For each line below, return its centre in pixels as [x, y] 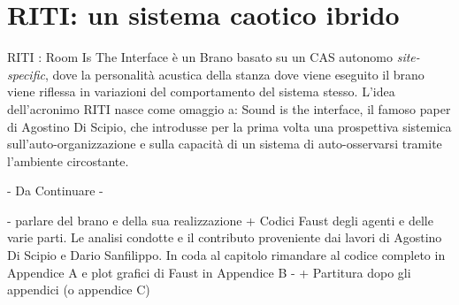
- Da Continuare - [55, 191]
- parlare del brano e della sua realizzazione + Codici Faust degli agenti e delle [220, 220]
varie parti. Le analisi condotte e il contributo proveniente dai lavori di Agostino [225, 237]
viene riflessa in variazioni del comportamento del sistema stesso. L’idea [201, 91]
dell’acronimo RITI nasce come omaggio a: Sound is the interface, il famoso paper [229, 108]
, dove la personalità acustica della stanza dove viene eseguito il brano [234, 74]
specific [26, 74]
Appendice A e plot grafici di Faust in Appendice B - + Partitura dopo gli [209, 272]
